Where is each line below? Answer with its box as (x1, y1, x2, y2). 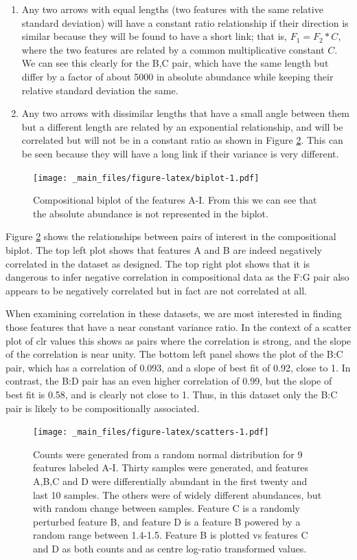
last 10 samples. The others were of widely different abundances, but (33, 487, 322, 502)
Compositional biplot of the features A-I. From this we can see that (33, 193, 317, 207)
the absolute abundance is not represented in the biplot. (33, 206, 268, 220)
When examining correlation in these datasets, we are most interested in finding (5, 306, 342, 321)
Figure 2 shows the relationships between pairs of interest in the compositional (5, 229, 336, 244)
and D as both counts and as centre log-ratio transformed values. (33, 541, 307, 555)
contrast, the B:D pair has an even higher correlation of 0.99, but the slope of (5, 374, 332, 388)
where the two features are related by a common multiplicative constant (21, 42, 325, 56)
